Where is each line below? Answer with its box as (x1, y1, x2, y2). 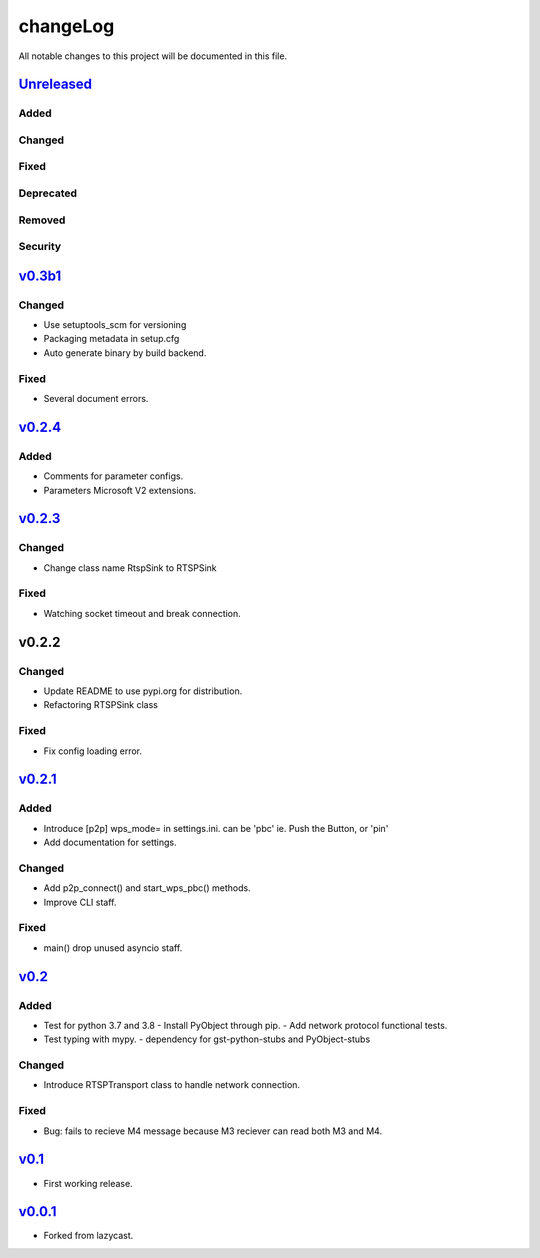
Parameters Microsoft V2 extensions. (43, 484, 197, 496)
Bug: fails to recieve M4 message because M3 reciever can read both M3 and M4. (43, 1125, 383, 1137)
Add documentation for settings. (43, 836, 177, 849)
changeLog (18, 15, 115, 37)
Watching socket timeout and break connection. (43, 607, 242, 619)
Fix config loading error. (43, 745, 143, 757)
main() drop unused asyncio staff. (43, 941, 183, 954)
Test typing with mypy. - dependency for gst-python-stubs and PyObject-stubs (43, 1033, 371, 1045)
